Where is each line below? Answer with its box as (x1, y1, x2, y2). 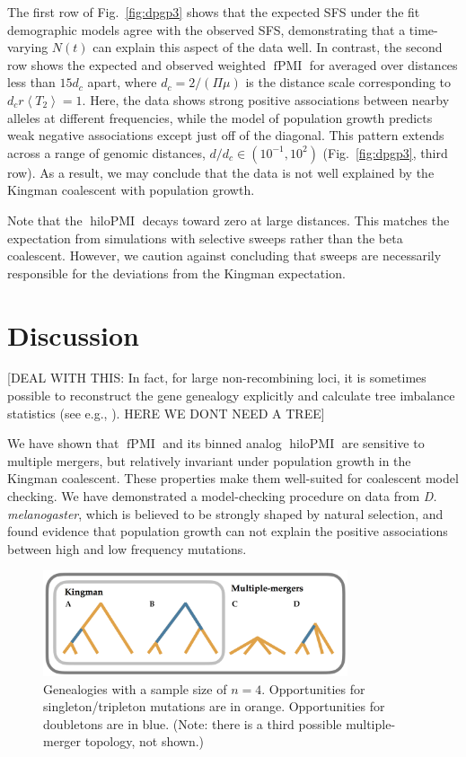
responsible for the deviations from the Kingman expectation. (7, 263, 346, 282)
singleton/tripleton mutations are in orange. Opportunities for (43, 697, 385, 716)
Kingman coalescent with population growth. (7, 180, 255, 199)
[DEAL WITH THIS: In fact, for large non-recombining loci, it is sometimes (7, 368, 426, 387)
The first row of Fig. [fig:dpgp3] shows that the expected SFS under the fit (7, 3, 420, 21)
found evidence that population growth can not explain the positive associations (7, 522, 448, 541)
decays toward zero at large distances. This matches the (142, 210, 450, 229)
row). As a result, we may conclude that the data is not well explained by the (7, 163, 435, 181)
